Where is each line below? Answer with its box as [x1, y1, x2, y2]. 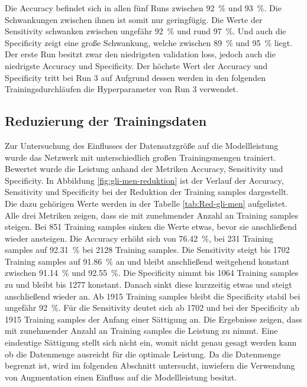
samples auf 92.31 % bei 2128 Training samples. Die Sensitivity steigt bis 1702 [5, 243, 290, 256]
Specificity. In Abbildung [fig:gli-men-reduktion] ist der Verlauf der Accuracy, [5, 174, 284, 186]
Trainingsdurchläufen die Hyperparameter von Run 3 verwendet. [5, 83, 238, 95]
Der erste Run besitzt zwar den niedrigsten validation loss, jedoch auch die [5, 48, 276, 60]
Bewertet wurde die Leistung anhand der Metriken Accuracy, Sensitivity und [5, 162, 283, 175]
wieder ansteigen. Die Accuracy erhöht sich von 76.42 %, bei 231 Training [5, 232, 273, 244]
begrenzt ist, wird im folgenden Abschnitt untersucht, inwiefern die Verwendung [5, 359, 295, 372]
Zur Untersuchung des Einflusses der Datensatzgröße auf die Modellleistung [5, 139, 279, 151]
